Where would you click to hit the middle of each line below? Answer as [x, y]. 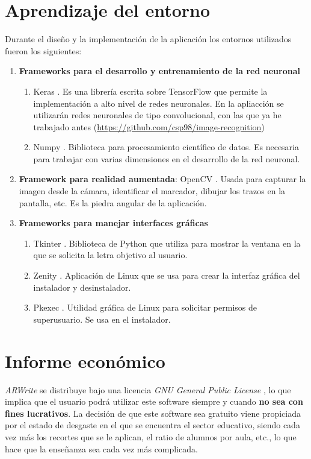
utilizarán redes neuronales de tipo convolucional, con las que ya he [157, 115]
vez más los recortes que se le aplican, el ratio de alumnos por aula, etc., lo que [151, 436]
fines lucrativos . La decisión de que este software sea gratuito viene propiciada [153, 413]
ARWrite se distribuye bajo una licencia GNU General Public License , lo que [148, 389]
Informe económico [85, 360]
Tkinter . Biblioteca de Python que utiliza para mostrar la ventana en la [167, 243]
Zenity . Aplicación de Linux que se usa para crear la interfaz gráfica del [167, 275]
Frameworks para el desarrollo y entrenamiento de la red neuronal [159, 71]
